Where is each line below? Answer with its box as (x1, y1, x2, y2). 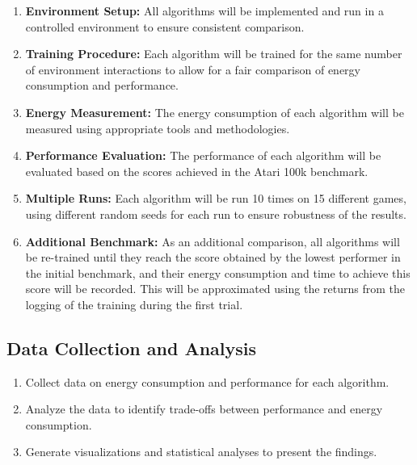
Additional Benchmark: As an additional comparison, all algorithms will (25, 232, 400, 249)
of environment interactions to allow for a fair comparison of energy (25, 61, 360, 77)
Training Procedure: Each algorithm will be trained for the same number (25, 45, 402, 62)
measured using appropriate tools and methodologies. (25, 119, 290, 136)
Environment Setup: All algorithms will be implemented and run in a (25, 2, 384, 19)
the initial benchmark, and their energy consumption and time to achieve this (25, 264, 411, 281)
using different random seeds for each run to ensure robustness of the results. (25, 205, 406, 222)
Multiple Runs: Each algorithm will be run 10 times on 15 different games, (25, 190, 406, 207)
